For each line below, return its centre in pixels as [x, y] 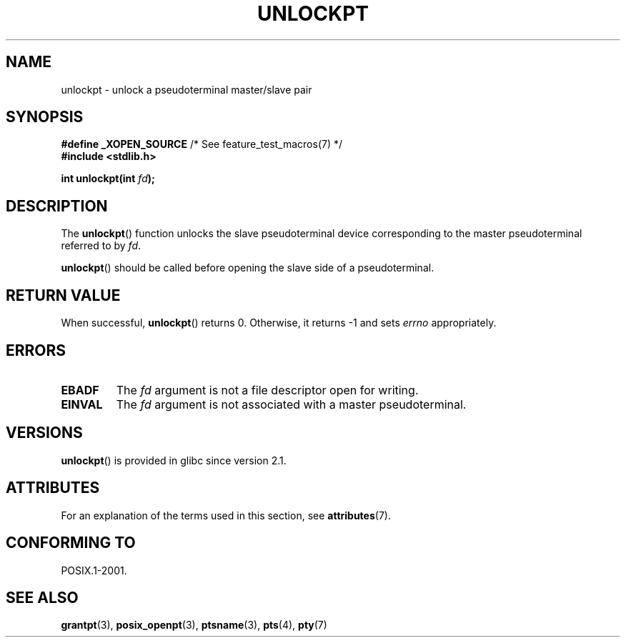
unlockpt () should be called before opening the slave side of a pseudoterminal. [248, 268]
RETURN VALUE [63, 295]
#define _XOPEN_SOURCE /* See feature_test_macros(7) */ [202, 144]
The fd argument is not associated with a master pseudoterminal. [291, 404]
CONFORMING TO [71, 543]
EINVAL [82, 404]
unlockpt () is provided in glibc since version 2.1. [174, 460]
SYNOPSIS [45, 117]
